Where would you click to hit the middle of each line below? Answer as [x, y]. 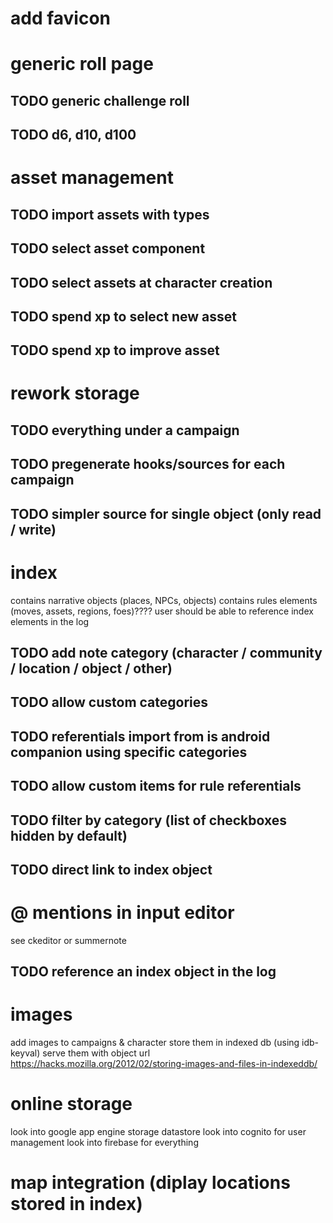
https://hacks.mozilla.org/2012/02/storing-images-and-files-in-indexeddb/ [164, 1064]
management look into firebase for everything [104, 1143]
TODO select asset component [108, 248]
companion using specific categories [129, 752]
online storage [71, 1104]
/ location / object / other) [91, 668]
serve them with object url [96, 1053]
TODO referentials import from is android [140, 736]
